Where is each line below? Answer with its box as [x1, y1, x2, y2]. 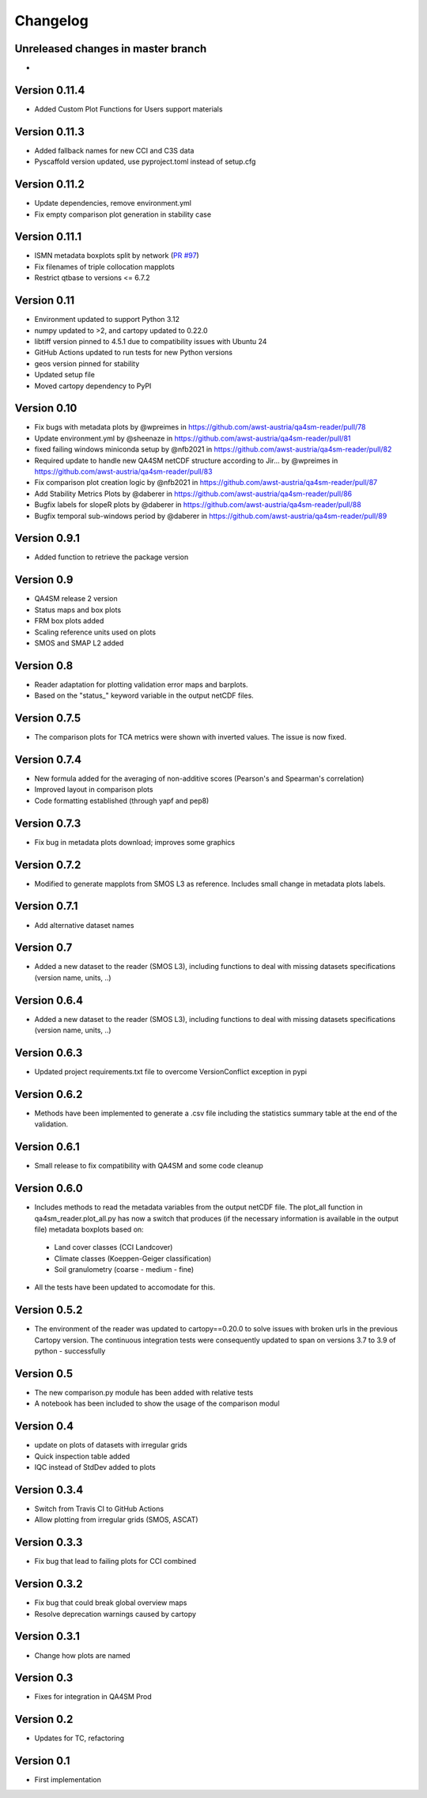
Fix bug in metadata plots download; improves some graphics [34, 837, 236, 846]
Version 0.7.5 [14, 712, 81, 725]
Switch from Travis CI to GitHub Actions [34, 1504, 164, 1514]
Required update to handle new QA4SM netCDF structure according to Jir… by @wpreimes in [34, 456, 338, 465]
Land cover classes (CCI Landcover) [54, 1243, 173, 1252]
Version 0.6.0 [14, 1182, 83, 1195]
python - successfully [34, 1346, 106, 1356]
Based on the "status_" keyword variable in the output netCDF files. [34, 691, 255, 700]
